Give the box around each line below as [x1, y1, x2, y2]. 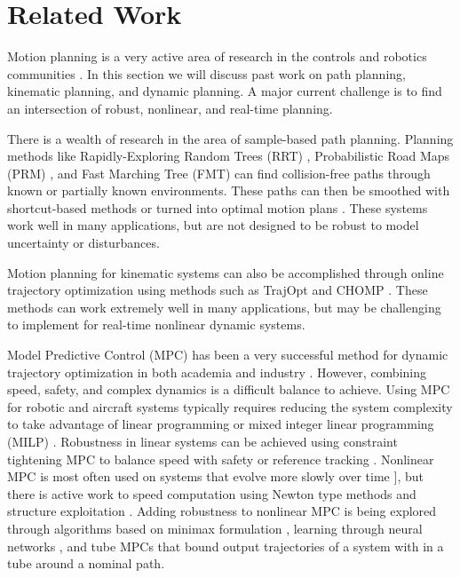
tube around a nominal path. [7, 554, 165, 573]
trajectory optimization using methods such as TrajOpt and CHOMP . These [7, 281, 428, 299]
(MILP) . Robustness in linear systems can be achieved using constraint [7, 432, 398, 450]
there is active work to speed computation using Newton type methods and [7, 484, 416, 503]
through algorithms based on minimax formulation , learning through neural [7, 519, 423, 537]
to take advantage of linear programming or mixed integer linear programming [7, 415, 434, 433]
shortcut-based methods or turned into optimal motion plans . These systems [7, 198, 428, 217]
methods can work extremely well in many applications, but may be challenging [7, 297, 441, 316]
